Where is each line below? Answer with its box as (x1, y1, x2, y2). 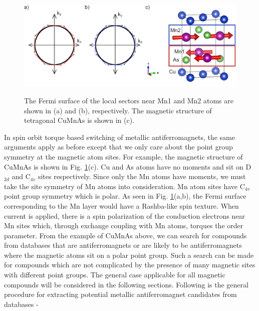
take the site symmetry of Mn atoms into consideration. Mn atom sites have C (4, 181, 245, 191)
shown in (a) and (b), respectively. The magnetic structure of (24, 105, 212, 115)
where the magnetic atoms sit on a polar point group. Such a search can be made (4, 249, 254, 260)
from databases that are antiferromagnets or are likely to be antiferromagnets (4, 240, 242, 250)
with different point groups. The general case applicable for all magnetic (4, 269, 225, 280)
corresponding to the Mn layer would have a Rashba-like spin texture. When (4, 200, 239, 211)
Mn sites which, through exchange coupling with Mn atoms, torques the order (4, 220, 243, 231)
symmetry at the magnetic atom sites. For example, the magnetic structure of (4, 151, 243, 162)
